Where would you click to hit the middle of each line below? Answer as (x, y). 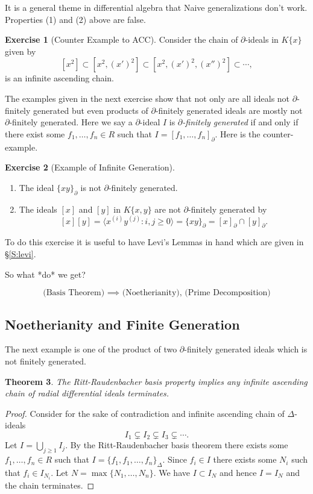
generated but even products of (91, 110)
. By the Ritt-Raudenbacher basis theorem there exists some (177, 445)
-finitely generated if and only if (240, 122)
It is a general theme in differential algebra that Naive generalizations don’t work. (156, 7)
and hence (238, 473)
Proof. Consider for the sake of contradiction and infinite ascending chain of (145, 413)
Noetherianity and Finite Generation (122, 324)
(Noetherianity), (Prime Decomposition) (196, 293)
